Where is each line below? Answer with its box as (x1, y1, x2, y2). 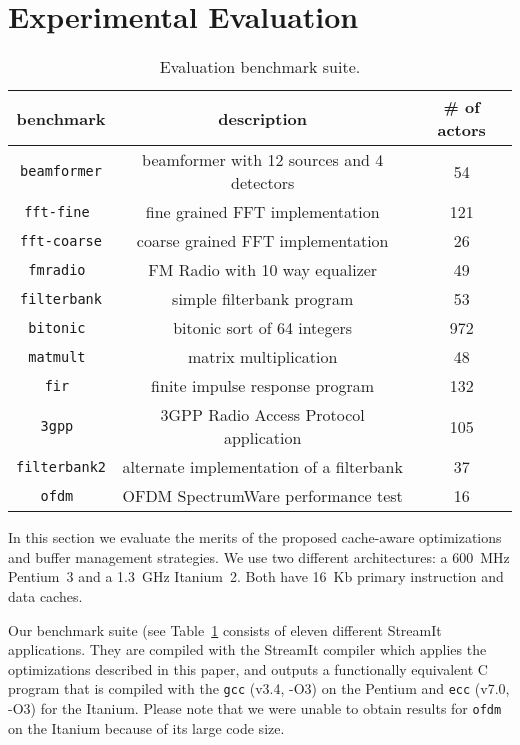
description (218, 106, 307, 130)
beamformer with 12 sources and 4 (142, 148, 384, 172)
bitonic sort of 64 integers (173, 316, 353, 340)
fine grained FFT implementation (145, 200, 380, 224)
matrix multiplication (187, 345, 338, 369)
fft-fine (24, 203, 90, 220)
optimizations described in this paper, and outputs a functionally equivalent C (8, 658, 488, 679)
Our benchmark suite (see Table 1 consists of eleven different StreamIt (8, 619, 442, 640)
